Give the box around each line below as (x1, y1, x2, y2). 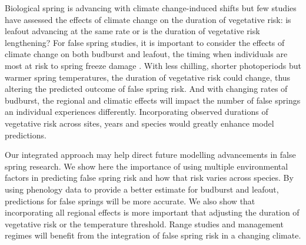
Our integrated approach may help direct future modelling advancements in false (5, 148, 296, 161)
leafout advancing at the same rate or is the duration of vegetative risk (5, 25, 260, 37)
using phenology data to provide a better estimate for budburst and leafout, (5, 183, 279, 195)
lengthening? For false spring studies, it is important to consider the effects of (5, 36, 285, 48)
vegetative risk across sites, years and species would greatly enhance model (5, 117, 274, 129)
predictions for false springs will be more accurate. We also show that (5, 194, 255, 207)
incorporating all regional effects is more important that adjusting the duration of (5, 206, 300, 218)
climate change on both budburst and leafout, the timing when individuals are (5, 48, 288, 60)
